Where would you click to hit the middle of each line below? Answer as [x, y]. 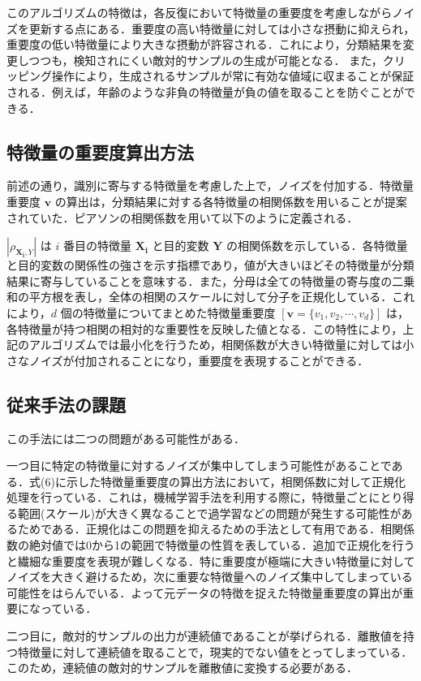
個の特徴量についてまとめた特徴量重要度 [168, 312]
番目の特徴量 [98, 246]
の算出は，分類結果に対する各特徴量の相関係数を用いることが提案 [231, 201]
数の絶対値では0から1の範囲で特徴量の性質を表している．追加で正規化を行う [211, 545]
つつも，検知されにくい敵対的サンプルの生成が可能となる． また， [206, 60]
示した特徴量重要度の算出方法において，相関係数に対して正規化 [236, 481]
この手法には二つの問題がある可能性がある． [126, 438]
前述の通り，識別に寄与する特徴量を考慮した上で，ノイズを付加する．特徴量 [210, 185]
